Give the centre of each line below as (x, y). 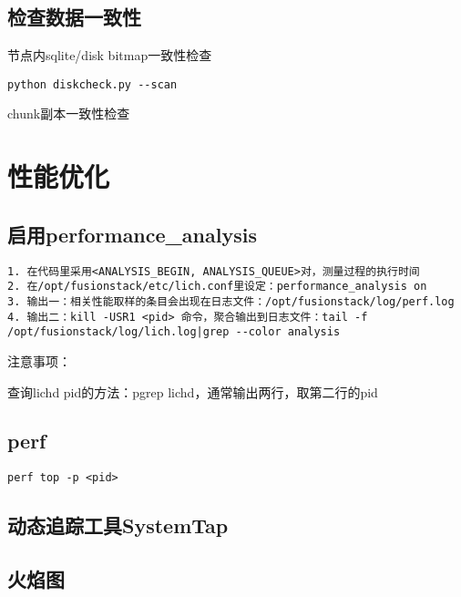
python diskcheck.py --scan (92, 84)
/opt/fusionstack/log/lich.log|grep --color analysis (174, 332)
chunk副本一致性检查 (69, 113)
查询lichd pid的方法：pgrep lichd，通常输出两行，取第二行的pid (193, 391)
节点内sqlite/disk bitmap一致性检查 (110, 55)
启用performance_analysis (132, 234)
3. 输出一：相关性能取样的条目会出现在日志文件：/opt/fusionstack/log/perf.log (231, 301)
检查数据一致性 (74, 17)
